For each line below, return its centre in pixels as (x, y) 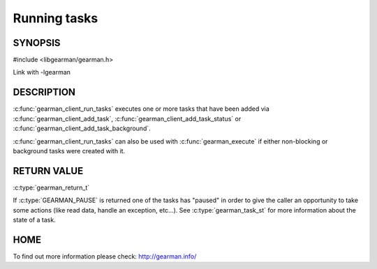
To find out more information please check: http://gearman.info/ (105, 256)
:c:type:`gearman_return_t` (51, 187)
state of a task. (34, 220)
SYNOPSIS (37, 43)
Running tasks (56, 18)
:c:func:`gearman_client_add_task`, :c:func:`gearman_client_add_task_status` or (127, 118)
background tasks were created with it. (69, 151)
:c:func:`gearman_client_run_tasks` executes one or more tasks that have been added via (141, 109)
